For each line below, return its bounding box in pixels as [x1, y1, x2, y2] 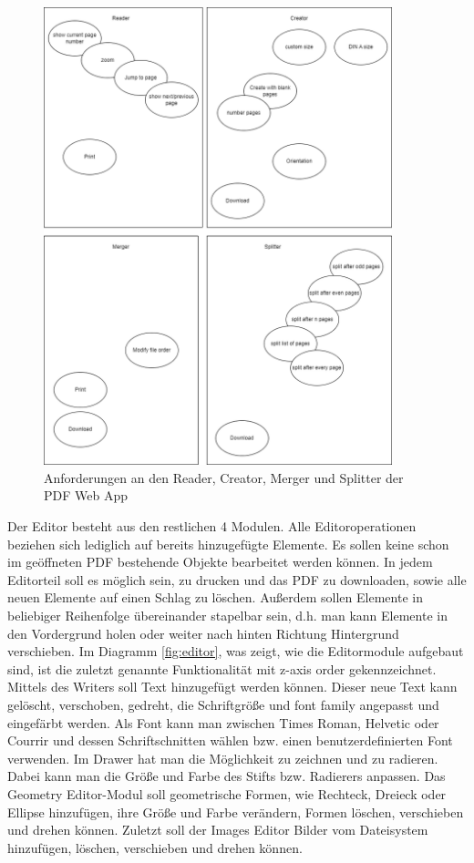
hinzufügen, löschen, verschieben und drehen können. [7, 837, 303, 857]
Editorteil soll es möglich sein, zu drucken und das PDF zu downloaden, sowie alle [7, 570, 467, 589]
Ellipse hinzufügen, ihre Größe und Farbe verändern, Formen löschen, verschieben [7, 802, 464, 821]
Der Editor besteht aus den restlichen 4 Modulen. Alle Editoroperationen [7, 517, 417, 536]
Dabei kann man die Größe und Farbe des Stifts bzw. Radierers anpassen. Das [7, 766, 446, 786]
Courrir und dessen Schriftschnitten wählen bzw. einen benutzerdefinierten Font [7, 731, 453, 750]
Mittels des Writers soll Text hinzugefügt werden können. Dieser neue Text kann [7, 677, 458, 696]
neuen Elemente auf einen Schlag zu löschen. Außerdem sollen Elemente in [7, 588, 423, 607]
